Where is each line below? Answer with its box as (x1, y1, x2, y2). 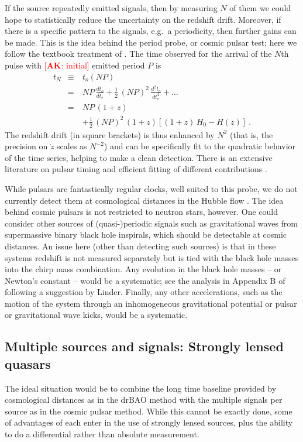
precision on (5, 140, 48, 152)
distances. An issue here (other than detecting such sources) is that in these (5, 239, 276, 252)
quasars (5, 354, 51, 372)
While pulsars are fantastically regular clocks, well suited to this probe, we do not (5, 182, 298, 194)
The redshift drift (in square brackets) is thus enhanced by (5, 128, 215, 141)
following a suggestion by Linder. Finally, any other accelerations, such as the (5, 286, 283, 298)
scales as (57, 140, 87, 152)
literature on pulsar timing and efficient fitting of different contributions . (5, 163, 267, 175)
